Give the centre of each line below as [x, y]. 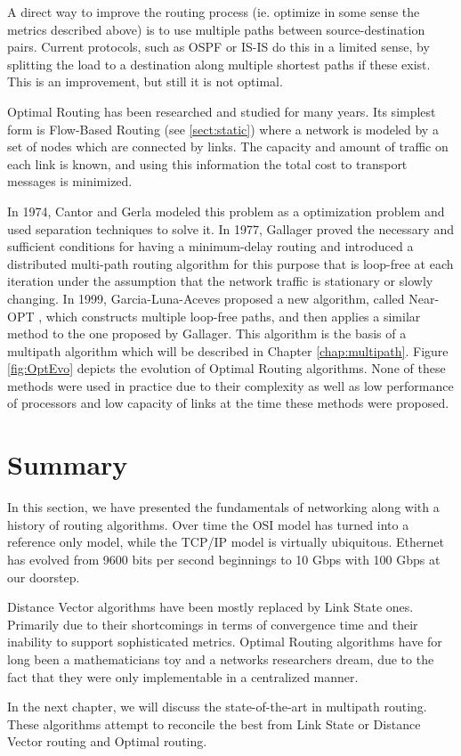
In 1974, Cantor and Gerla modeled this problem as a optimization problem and [226, 211]
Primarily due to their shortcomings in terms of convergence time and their [213, 624]
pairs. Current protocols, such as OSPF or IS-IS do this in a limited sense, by [218, 47]
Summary [68, 464]
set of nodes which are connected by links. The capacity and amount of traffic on [228, 146]
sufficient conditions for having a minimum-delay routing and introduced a [210, 246]
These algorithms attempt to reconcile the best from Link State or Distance [214, 723]
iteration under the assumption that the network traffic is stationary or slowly [220, 281]
